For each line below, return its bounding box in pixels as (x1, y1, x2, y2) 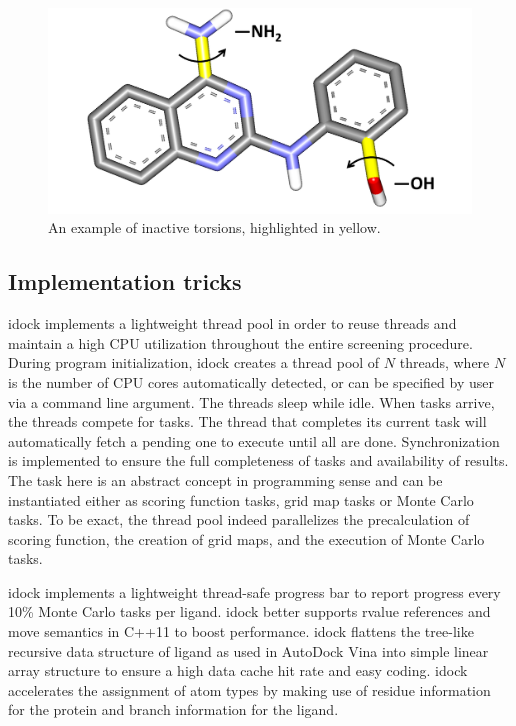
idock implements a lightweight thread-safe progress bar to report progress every (8, 581, 501, 602)
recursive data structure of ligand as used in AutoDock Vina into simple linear (8, 640, 489, 661)
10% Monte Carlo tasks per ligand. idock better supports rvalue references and (8, 601, 491, 622)
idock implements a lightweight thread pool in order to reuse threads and (8, 313, 457, 334)
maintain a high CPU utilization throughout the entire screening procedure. (8, 332, 473, 353)
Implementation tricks (8, 266, 242, 297)
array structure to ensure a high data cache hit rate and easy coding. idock (8, 660, 468, 681)
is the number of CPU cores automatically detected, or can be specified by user (8, 371, 494, 392)
